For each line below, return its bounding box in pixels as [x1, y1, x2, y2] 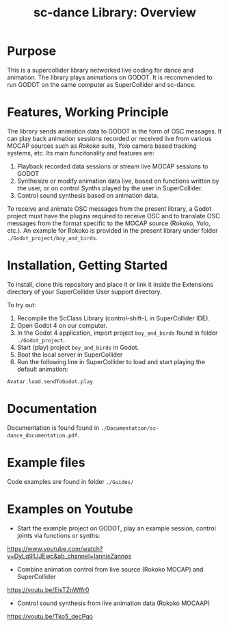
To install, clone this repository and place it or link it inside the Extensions [7, 280, 214, 288]
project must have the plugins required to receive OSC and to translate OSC [7, 212, 220, 220]
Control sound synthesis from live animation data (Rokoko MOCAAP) [16, 599, 211, 607]
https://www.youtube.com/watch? [7, 544, 103, 552]
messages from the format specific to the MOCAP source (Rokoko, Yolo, [7, 219, 211, 227]
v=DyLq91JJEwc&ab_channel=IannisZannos [7, 552, 132, 560]
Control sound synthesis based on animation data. [16, 191, 159, 199]
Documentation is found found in [7, 423, 100, 432]
